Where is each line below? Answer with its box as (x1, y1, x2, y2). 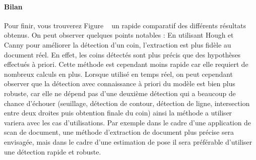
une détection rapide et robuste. (4, 146, 101, 157)
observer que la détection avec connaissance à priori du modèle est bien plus (4, 78, 236, 89)
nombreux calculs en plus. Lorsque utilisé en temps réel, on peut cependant (4, 68, 233, 79)
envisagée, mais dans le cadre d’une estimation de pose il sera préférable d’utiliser (4, 136, 253, 147)
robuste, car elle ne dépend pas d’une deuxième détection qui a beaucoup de (4, 88, 236, 98)
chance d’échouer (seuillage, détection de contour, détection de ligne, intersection (4, 98, 250, 108)
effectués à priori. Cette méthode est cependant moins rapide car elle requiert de (4, 59, 249, 69)
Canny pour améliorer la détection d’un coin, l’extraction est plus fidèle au (4, 39, 231, 50)
